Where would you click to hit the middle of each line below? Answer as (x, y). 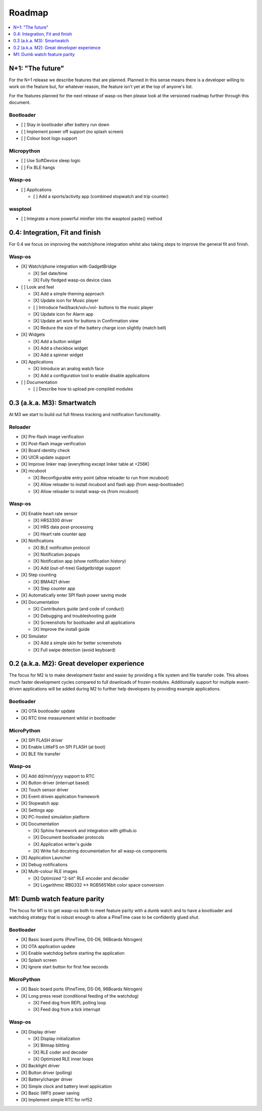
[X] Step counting (39, 575)
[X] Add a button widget (57, 341)
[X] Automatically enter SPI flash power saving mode (74, 595)
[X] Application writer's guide (63, 844)
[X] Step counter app (54, 588)
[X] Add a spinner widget (58, 355)
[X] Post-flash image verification (54, 443)
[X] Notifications (38, 541)
